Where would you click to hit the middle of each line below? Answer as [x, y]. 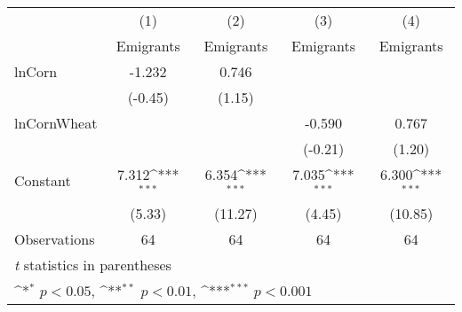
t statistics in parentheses [93, 264]
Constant [43, 181]
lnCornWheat [56, 123]
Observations [55, 238]
